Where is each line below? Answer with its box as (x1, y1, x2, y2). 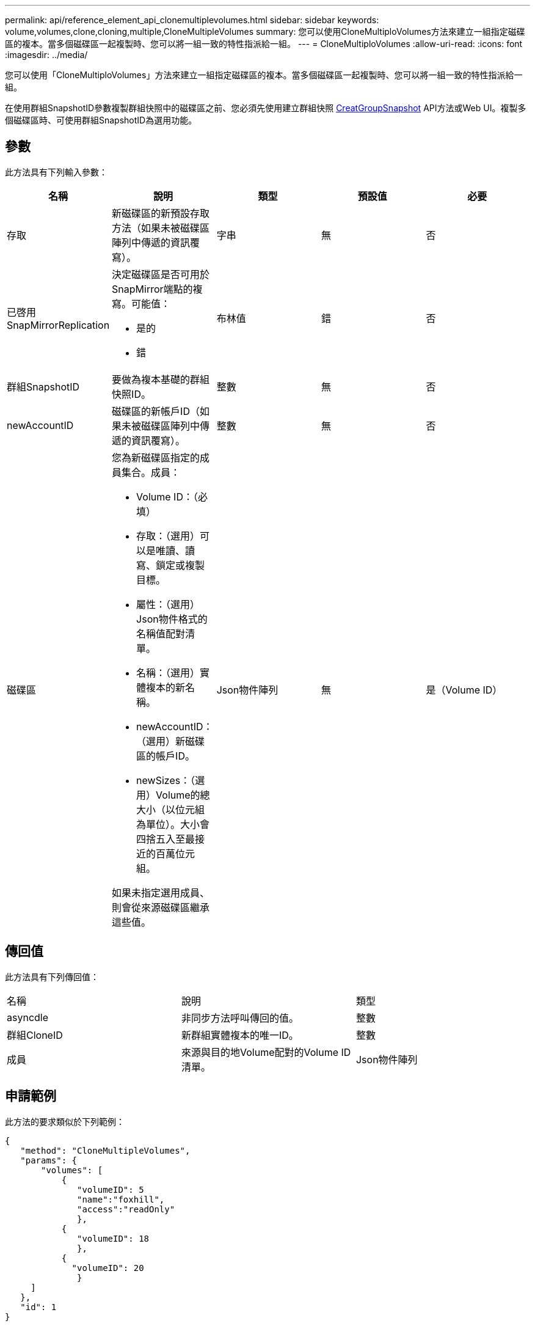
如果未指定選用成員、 (112, 886, 210, 899)
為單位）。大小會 (136, 818, 210, 830)
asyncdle (7, 1011, 49, 1024)
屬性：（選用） (136, 598, 200, 610)
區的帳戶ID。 (136, 749, 195, 762)
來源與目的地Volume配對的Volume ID (181, 1046, 351, 1058)
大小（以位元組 (136, 803, 205, 816)
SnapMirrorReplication (7, 318, 110, 331)
